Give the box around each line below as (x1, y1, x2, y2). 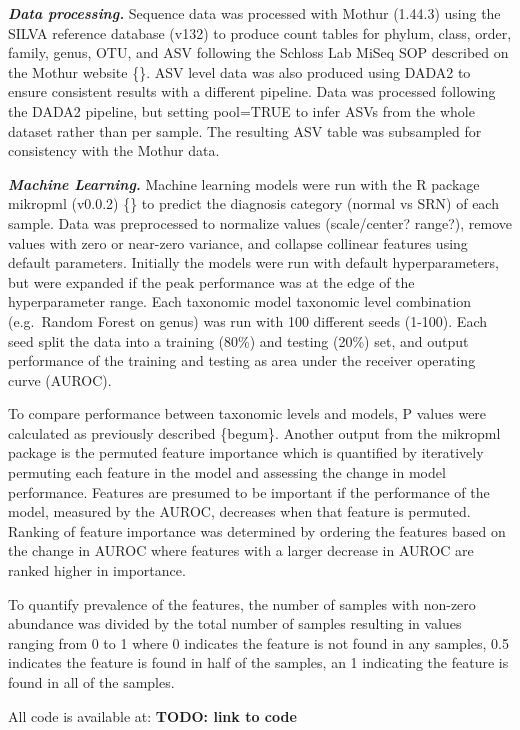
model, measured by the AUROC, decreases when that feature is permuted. (8, 501, 471, 522)
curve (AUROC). (8, 369, 112, 390)
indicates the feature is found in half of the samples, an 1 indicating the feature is (8, 652, 509, 673)
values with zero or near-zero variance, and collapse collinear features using (8, 232, 468, 253)
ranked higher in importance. (8, 560, 186, 581)
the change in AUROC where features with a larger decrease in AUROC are (8, 540, 474, 561)
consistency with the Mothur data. (8, 140, 220, 161)
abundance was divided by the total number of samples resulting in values (8, 613, 462, 634)
